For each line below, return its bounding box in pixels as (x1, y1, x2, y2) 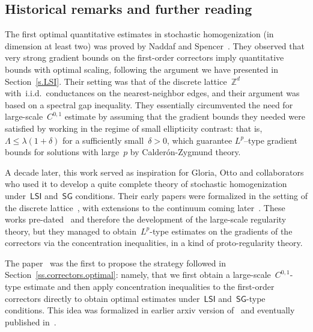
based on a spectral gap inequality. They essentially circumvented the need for (5, 98, 293, 111)
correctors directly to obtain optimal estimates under (5, 292, 200, 304)
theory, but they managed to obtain (5, 224, 137, 237)
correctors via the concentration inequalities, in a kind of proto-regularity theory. (5, 236, 303, 249)
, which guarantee (167, 134, 232, 146)
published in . (5, 315, 56, 328)
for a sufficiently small (62, 134, 144, 146)
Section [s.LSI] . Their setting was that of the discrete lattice (5, 75, 227, 87)
